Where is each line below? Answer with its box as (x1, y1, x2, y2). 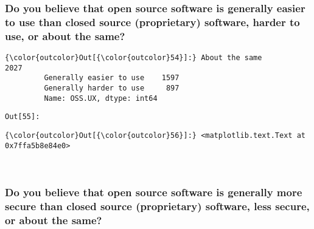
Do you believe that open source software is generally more (5, 184, 302, 199)
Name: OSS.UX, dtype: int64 (44, 94, 158, 103)
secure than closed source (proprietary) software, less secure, (5, 198, 310, 213)
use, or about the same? (5, 28, 125, 43)
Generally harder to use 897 (44, 84, 180, 93)
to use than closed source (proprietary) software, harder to (5, 14, 300, 29)
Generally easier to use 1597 (44, 73, 180, 83)
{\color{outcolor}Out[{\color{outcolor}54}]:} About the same (5, 53, 262, 63)
